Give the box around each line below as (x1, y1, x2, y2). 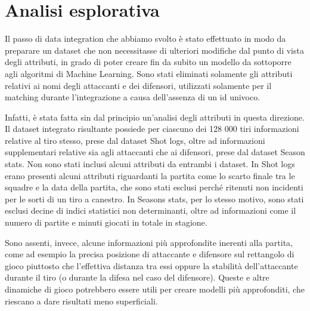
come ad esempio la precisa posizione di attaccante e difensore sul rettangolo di (5, 248, 294, 260)
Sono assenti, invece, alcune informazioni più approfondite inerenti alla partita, (5, 236, 293, 248)
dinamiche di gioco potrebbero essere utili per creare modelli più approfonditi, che (5, 283, 305, 295)
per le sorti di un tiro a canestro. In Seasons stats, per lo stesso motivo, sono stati (5, 192, 304, 205)
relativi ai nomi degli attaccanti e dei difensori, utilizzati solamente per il (5, 79, 272, 91)
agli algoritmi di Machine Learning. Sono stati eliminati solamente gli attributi (5, 67, 293, 79)
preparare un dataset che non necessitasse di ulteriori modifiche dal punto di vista (5, 44, 304, 56)
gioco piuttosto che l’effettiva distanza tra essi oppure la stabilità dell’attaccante (5, 259, 298, 272)
